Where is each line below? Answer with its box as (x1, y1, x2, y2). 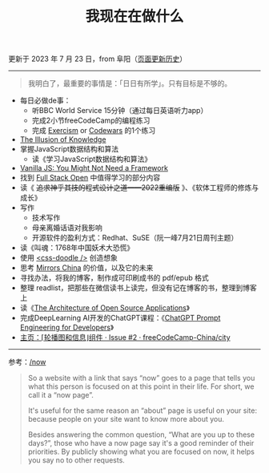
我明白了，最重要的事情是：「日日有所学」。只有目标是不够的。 (27, 79, 232, 88)
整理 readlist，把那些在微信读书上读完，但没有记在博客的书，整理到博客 (19, 283, 258, 293)
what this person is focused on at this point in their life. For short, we (27, 382, 255, 391)
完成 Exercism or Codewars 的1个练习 (31, 126, 156, 135)
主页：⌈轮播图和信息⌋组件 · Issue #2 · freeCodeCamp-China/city (19, 333, 231, 342)
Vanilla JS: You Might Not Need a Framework (19, 164, 168, 173)
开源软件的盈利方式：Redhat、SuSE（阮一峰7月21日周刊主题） (31, 233, 239, 243)
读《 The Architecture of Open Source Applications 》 (19, 303, 191, 313)
